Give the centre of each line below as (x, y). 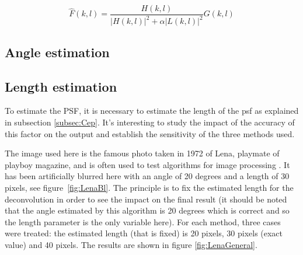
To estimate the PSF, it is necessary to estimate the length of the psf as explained (152, 111)
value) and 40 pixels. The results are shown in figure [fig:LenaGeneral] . (131, 244)
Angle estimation (57, 52)
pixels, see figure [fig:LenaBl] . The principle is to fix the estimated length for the (149, 187)
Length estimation (61, 86)
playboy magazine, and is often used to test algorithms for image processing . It (147, 164)
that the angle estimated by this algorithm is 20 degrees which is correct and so (147, 210)
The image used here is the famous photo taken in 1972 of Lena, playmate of (142, 153)
